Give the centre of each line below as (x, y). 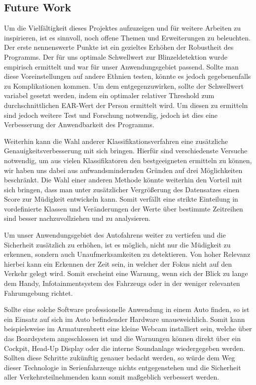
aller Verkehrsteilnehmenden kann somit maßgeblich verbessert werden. (112, 377)
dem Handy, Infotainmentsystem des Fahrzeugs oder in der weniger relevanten (122, 283)
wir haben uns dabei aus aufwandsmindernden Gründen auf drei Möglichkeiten (123, 170)
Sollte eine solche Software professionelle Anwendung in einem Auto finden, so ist (127, 309)
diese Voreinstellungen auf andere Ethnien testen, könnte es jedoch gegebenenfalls (128, 76)
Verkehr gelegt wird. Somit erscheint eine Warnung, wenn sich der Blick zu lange (126, 273)
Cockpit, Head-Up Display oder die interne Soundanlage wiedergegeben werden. (125, 348)
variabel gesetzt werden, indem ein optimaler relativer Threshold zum (109, 95)
